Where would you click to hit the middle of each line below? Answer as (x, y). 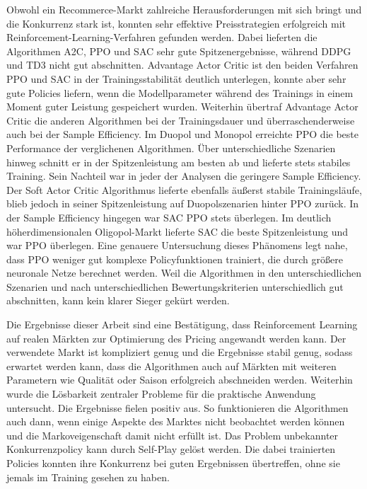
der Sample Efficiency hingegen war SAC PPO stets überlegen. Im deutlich (169, 217)
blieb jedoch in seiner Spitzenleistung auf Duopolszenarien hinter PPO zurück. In (183, 203)
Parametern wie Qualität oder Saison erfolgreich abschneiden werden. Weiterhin (180, 380)
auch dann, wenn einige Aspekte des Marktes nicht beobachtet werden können (176, 421)
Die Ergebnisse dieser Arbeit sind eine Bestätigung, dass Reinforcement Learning (182, 324)
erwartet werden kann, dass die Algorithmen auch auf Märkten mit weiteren (171, 366)
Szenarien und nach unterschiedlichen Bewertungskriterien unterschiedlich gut (175, 286)
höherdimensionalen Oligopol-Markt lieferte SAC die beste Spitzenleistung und (177, 231)
